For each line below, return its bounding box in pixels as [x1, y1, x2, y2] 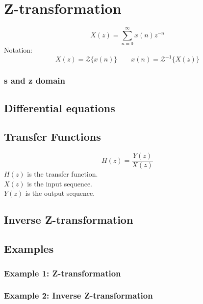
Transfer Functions [4, 129, 101, 144]
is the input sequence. [27, 178, 93, 188]
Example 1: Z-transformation [4, 267, 121, 279]
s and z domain [4, 74, 65, 87]
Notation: [4, 45, 32, 55]
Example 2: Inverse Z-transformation [4, 289, 153, 302]
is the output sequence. [25, 188, 95, 198]
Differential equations [4, 100, 115, 115]
